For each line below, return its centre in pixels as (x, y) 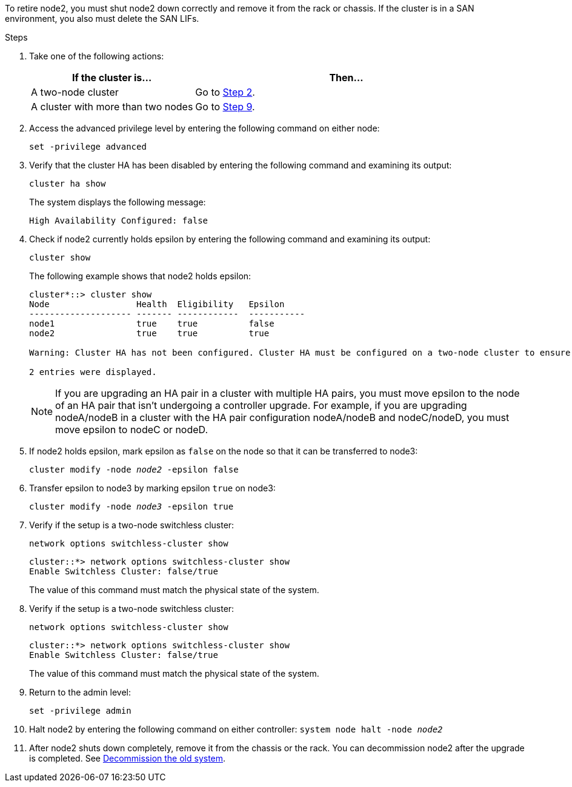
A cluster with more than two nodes (112, 107)
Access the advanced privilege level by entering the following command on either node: (205, 128)
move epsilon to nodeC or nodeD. (132, 430)
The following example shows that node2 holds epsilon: (140, 276)
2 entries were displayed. (93, 372)
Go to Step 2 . (225, 92)
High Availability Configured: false (119, 221)
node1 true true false (152, 324)
